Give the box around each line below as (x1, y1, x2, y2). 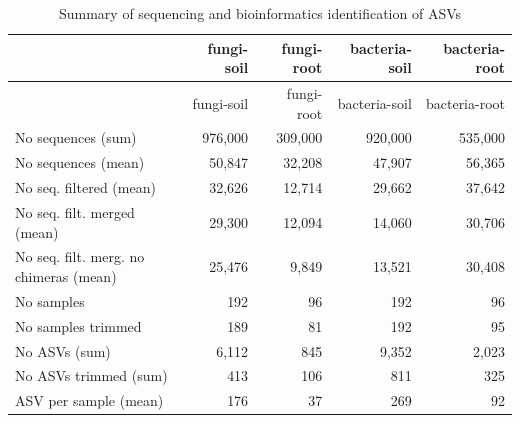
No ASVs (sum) (15, 340, 111, 361)
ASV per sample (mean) (15, 390, 164, 411)
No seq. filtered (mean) (15, 177, 156, 198)
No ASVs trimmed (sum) (15, 365, 168, 386)
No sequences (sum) (15, 127, 137, 148)
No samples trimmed (15, 315, 142, 336)
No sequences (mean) (15, 152, 145, 173)
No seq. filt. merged (15, 202, 135, 222)
